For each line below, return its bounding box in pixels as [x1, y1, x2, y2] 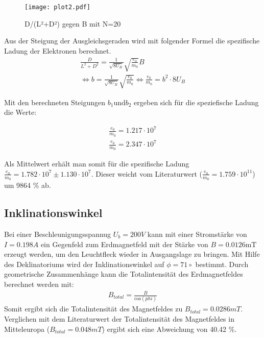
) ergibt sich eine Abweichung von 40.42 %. [102, 323, 237, 334]
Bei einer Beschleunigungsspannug [4, 228, 111, 239]
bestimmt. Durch [195, 258, 249, 269]
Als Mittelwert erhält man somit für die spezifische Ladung [4, 158, 189, 169]
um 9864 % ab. [4, 180, 51, 190]
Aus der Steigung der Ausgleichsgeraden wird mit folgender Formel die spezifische [4, 35, 260, 46]
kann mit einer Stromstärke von [147, 228, 247, 239]
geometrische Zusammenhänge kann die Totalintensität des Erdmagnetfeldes [4, 269, 243, 279]
